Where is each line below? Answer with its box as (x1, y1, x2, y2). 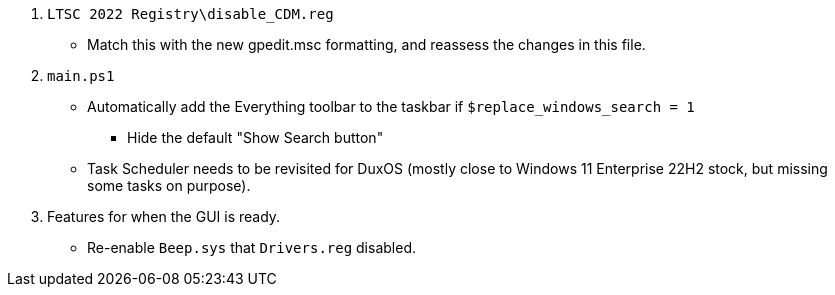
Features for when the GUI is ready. (47, 208, 281, 225)
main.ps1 (47, 68, 115, 84)
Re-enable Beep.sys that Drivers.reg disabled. (87, 239, 416, 256)
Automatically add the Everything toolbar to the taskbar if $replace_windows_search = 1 (87, 98, 695, 115)
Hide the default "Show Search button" (127, 129, 384, 146)
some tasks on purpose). (87, 177, 251, 194)
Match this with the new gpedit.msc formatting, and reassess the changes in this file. (87, 36, 646, 53)
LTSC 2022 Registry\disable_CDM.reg (47, 6, 334, 22)
